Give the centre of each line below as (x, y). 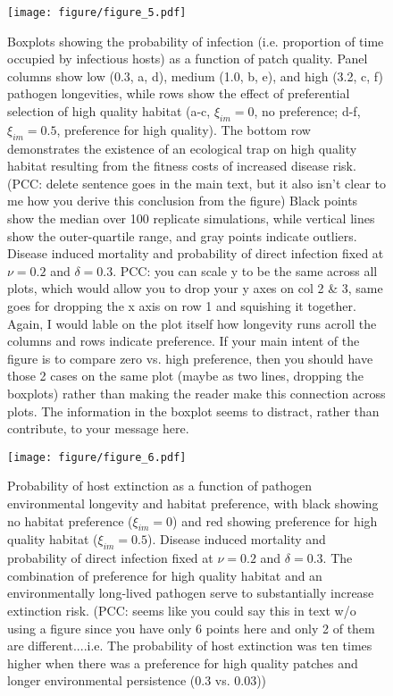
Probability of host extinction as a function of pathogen (160, 486)
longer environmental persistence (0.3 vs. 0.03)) (137, 680)
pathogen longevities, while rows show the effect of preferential (179, 93)
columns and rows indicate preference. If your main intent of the (184, 341)
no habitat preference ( (70, 520)
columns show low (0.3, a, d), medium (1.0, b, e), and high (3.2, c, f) (195, 75)
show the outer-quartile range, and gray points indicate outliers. (182, 235)
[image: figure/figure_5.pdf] (97, 13)
